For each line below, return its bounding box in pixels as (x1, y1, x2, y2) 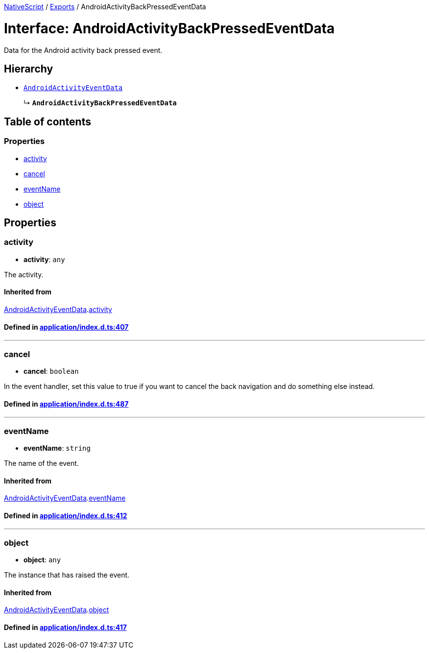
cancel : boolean (24, 366, 79, 375)
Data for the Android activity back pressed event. (4, 46, 163, 54)
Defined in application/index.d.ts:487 (4, 399, 129, 408)
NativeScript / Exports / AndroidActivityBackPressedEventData (4, 2, 206, 11)
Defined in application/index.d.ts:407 (4, 322, 129, 331)
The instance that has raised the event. (4, 571, 130, 580)
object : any (24, 556, 61, 564)
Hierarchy (4, 62, 53, 75)
